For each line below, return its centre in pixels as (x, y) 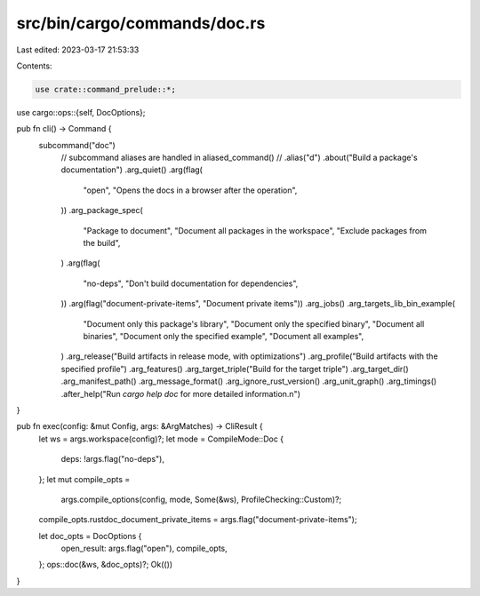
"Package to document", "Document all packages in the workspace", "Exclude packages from (255, 230)
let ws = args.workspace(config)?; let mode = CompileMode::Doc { (161, 439)
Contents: (34, 66)
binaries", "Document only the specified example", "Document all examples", (224, 336)
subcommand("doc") (77, 145)
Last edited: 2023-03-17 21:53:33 (78, 50)
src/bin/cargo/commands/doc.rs (141, 23)
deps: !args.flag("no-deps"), (112, 459)
